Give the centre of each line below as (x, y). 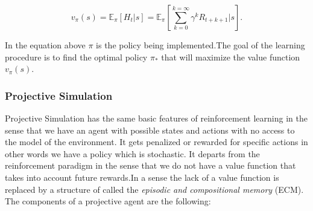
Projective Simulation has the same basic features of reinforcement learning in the (156, 118)
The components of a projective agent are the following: (108, 201)
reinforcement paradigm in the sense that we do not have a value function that (150, 165)
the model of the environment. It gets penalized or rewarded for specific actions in (156, 142)
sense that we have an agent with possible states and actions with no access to (150, 130)
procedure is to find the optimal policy (76, 57)
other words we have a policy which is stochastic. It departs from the (132, 153)
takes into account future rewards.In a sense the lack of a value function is (142, 177)
